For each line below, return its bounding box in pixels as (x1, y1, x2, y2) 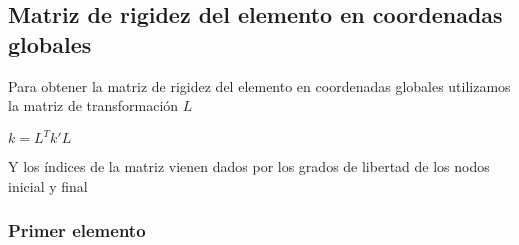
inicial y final (8, 175, 88, 196)
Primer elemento (8, 218, 146, 243)
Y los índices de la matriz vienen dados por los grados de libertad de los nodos (8, 156, 490, 177)
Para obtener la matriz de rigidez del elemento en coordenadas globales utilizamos (8, 75, 511, 96)
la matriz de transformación (8, 95, 179, 116)
